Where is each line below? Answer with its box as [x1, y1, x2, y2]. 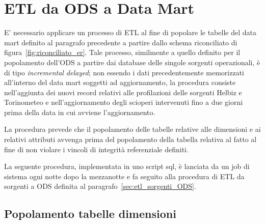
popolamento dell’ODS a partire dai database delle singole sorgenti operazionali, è [4, 57, 260, 67]
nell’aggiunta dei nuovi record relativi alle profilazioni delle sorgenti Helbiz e [4, 87, 242, 97]
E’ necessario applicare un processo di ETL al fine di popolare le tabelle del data [4, 27, 256, 38]
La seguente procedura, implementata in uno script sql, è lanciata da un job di [4, 161, 250, 172]
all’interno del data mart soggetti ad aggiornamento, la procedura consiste [4, 77, 236, 88]
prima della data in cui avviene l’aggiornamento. [4, 106, 155, 117]
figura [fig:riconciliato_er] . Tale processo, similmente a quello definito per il [4, 47, 241, 58]
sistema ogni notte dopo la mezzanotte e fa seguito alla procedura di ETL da [4, 171, 245, 181]
